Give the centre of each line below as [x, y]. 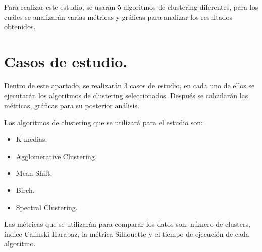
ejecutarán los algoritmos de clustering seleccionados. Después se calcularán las [126, 95]
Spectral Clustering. [47, 207]
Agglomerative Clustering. [56, 156]
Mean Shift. [34, 173]
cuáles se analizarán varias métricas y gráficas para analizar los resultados [118, 16]
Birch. [25, 190]
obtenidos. [20, 27]
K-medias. [32, 139]
